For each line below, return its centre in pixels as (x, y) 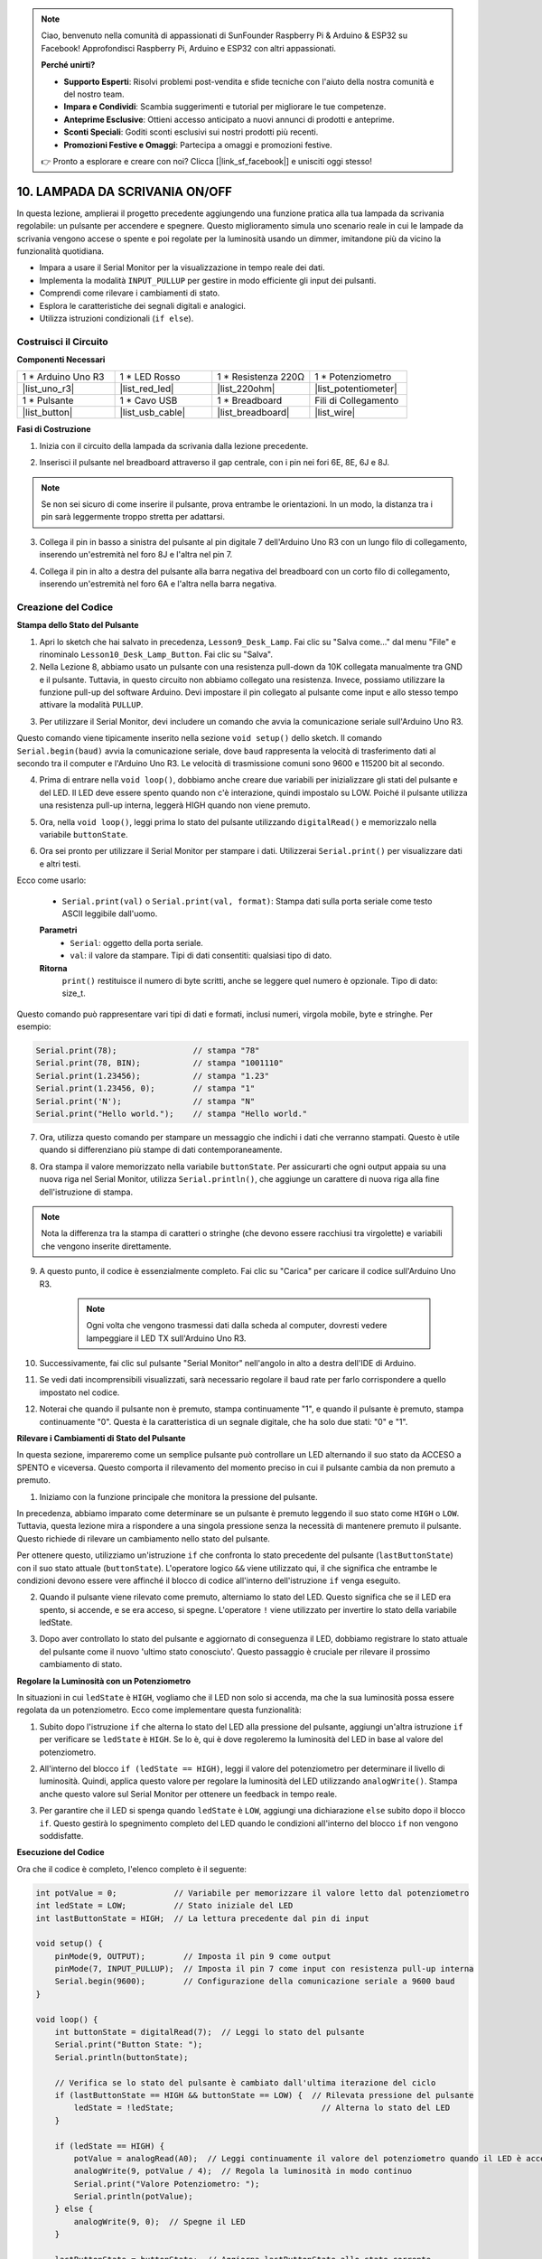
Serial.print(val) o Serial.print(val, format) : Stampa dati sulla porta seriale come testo (247, 901)
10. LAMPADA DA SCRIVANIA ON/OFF (124, 191)
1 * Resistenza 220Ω (261, 377)
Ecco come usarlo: (51, 880)
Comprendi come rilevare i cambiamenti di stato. (130, 293)
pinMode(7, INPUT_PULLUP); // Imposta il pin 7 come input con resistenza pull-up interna (264, 1969)
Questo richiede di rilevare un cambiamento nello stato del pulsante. (144, 1538)
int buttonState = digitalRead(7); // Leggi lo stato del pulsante (210, 2032)
